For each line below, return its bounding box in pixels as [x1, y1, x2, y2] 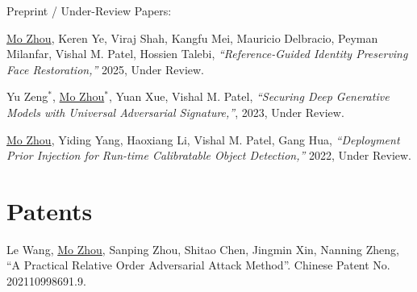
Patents [6, 194, 93, 227]
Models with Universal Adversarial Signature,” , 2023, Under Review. [6, 103, 344, 120]
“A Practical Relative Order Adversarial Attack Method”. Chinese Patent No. [6, 257, 390, 273]
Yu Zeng [6, 88, 48, 105]
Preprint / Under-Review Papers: [6, 2, 172, 19]
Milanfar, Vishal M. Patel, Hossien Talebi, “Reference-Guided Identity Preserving [6, 45, 408, 62]
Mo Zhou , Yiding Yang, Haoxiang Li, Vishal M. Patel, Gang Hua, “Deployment [6, 131, 400, 148]
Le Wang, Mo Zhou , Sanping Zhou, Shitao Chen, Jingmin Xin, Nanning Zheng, [6, 240, 399, 257]
